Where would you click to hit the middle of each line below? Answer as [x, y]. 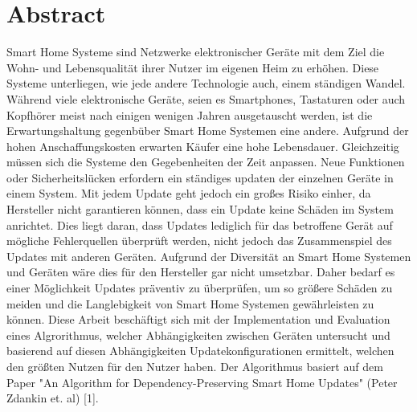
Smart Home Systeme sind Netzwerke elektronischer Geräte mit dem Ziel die [196, 52]
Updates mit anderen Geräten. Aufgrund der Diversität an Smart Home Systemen [209, 256]
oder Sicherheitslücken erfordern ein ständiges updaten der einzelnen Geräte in [200, 177]
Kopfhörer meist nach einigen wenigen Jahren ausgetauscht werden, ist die [190, 114]
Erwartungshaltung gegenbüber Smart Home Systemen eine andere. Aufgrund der [208, 131]
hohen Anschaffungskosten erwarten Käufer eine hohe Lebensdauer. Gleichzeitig [203, 146]
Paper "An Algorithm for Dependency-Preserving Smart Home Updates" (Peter [202, 382]
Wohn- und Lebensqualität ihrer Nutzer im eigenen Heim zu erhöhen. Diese [193, 67]
